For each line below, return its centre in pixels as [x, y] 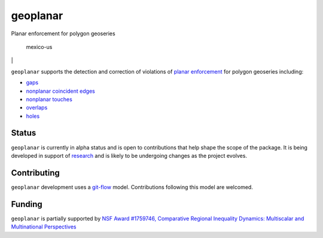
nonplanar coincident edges [60, 91]
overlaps [37, 108]
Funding [27, 204]
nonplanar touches [49, 99]
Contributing [35, 173]
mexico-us [39, 47]
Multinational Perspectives [44, 227]
